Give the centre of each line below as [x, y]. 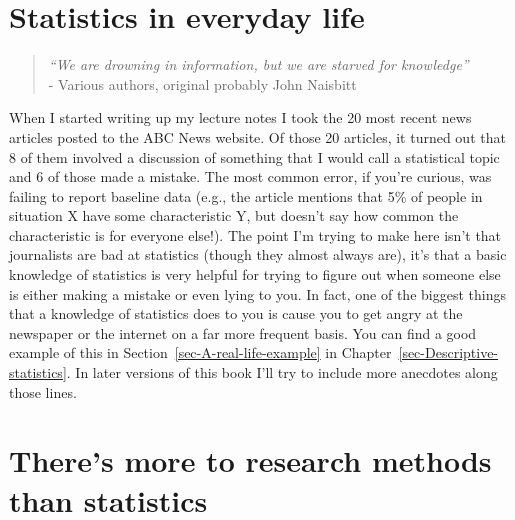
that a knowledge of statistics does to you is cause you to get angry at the [236, 313]
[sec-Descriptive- [448, 352]
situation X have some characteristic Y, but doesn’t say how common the [234, 215]
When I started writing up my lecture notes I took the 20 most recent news [240, 117]
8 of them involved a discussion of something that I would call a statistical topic [254, 156]
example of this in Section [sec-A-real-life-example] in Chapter [200, 352]
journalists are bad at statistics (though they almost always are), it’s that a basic [258, 254]
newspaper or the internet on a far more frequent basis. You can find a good [243, 332]
